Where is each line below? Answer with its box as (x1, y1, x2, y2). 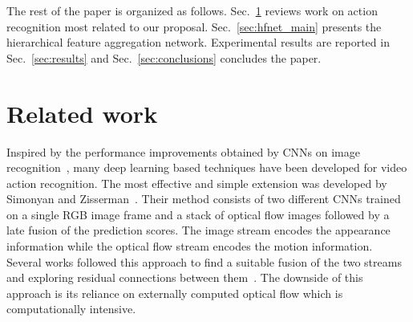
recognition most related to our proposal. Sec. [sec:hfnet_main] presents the (6, 18, 382, 35)
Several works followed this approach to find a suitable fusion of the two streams (6, 253, 402, 270)
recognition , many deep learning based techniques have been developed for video (6, 159, 407, 176)
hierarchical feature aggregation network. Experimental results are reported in (6, 34, 390, 51)
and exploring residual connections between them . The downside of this (6, 269, 363, 286)
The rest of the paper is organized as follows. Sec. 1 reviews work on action (6, 2, 378, 18)
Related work (6, 96, 158, 129)
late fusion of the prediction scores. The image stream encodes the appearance (6, 222, 391, 238)
